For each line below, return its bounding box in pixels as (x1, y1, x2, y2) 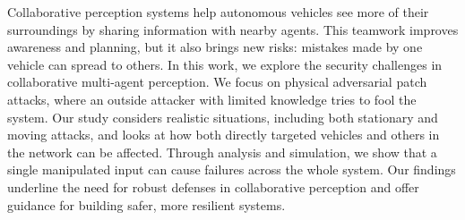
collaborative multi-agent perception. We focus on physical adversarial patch (7, 72, 427, 91)
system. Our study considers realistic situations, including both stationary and (7, 107, 438, 126)
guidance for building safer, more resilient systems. (7, 195, 286, 214)
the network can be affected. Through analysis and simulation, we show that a (7, 142, 437, 161)
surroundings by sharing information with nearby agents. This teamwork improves (7, 20, 459, 38)
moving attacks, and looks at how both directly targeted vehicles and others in (7, 125, 440, 144)
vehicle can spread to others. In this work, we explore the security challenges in (7, 55, 443, 73)
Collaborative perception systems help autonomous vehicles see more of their (7, 3, 429, 21)
